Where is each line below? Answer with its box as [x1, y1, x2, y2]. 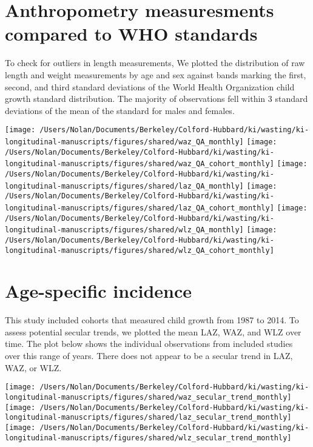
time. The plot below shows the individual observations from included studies [5, 337, 293, 350]
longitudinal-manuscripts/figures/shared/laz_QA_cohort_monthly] [5, 203, 274, 212]
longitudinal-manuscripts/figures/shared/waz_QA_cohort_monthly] [5, 160, 274, 169]
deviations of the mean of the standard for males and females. [5, 104, 235, 116]
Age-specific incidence [5, 278, 192, 303]
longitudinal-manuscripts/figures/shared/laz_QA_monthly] [5, 181, 244, 190]
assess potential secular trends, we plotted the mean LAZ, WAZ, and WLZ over [5, 325, 301, 338]
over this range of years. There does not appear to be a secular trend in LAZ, [5, 349, 293, 362]
